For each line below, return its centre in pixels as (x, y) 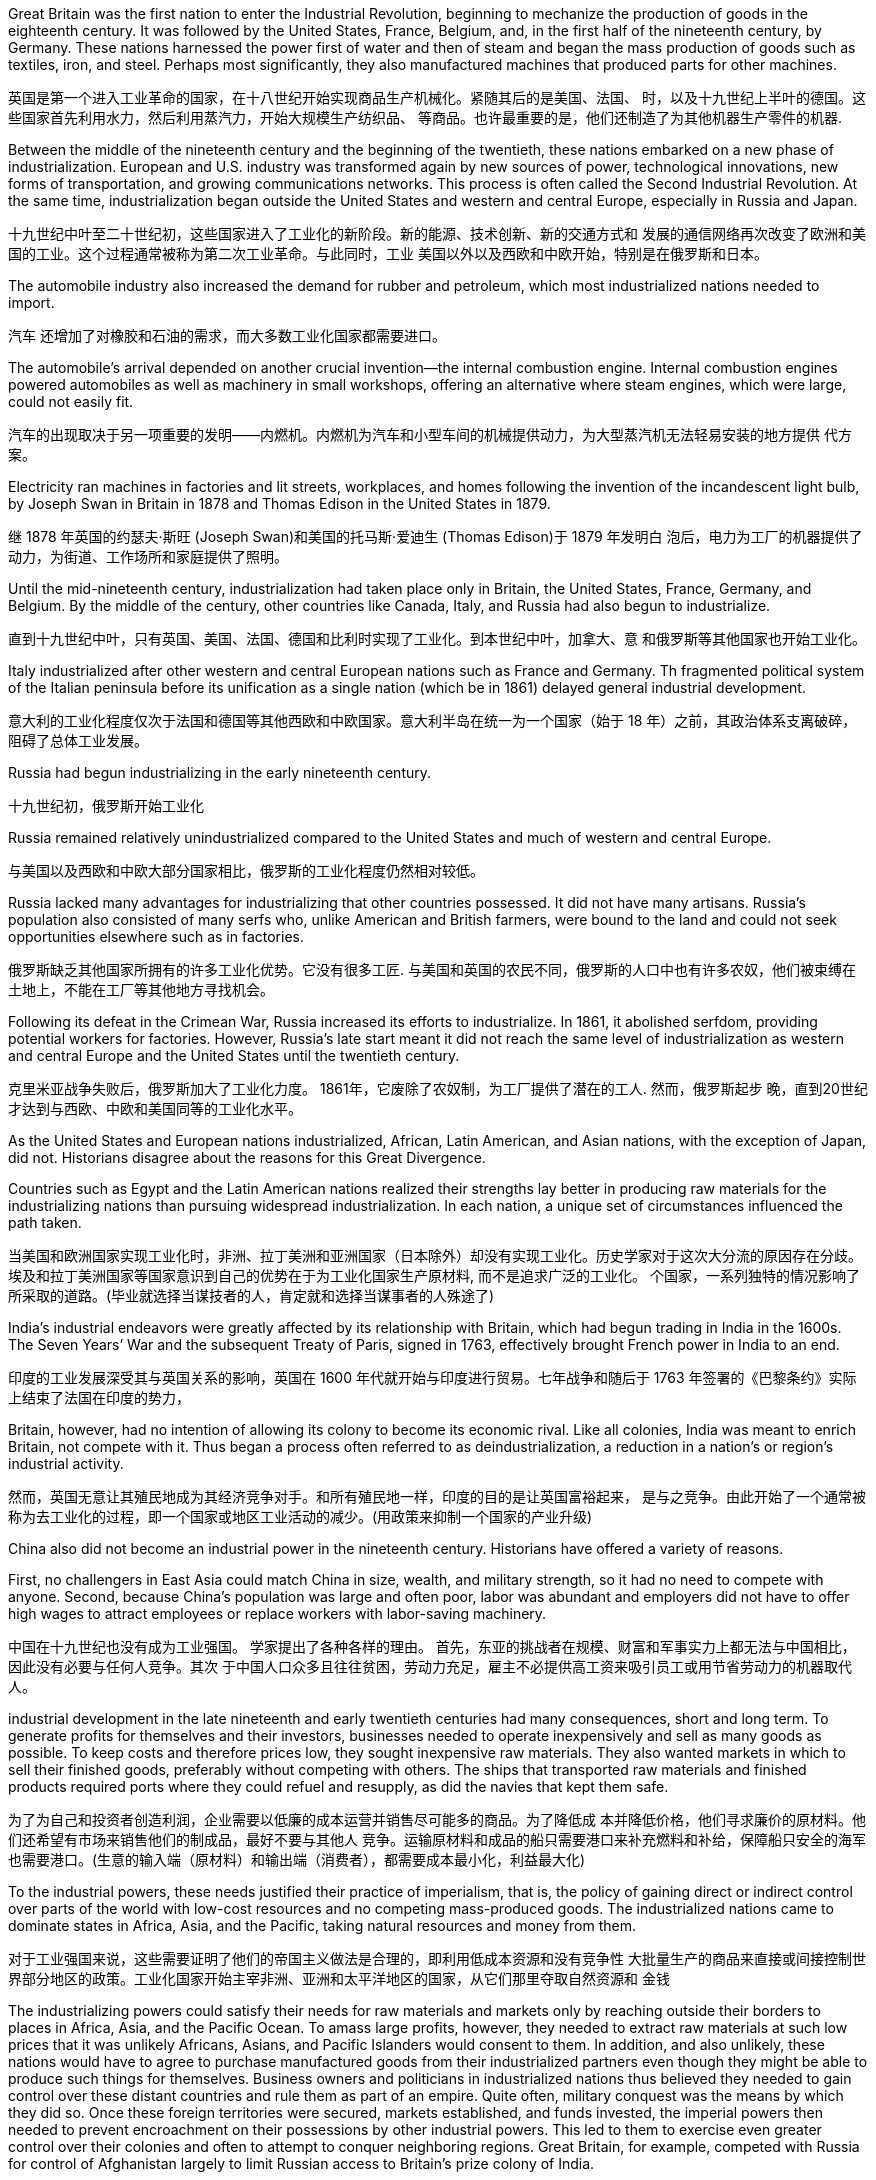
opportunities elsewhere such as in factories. (156, 936)
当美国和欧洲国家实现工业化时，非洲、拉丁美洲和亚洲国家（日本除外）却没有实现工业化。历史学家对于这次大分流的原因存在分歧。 (435, 1255)
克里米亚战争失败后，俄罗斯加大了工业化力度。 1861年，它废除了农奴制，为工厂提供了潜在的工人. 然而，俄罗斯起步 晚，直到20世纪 (438, 1088)
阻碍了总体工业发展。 (78, 740)
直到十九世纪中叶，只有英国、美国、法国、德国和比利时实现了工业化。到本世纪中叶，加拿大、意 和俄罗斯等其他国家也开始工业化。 (437, 638)
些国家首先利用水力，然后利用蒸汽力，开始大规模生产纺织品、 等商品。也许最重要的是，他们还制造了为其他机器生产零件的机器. (425, 117)
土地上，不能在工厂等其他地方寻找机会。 (141, 989)
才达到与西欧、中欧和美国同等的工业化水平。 (155, 1108)
